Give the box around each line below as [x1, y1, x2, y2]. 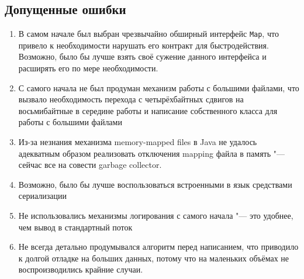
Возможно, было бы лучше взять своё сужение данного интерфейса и [18, 50, 267, 63]
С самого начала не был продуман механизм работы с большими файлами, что [18, 81, 299, 94]
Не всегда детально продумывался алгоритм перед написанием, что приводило [18, 240, 299, 253]
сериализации [18, 190, 67, 202]
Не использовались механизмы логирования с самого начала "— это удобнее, [18, 209, 293, 221]
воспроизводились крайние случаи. [18, 263, 143, 275]
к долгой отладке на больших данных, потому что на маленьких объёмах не [18, 252, 289, 264]
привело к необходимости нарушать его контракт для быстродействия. [18, 39, 269, 51]
